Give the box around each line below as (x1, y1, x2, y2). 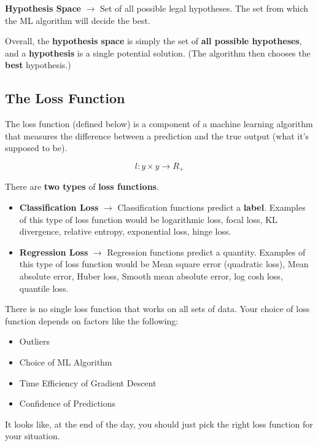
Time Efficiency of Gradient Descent (19, 376, 157, 389)
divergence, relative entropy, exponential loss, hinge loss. (19, 225, 231, 238)
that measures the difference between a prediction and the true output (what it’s (5, 129, 309, 142)
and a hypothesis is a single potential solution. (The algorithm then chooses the (5, 46, 311, 59)
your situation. (5, 429, 60, 442)
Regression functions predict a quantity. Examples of (107, 245, 306, 258)
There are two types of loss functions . (5, 180, 159, 193)
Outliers (19, 335, 50, 348)
